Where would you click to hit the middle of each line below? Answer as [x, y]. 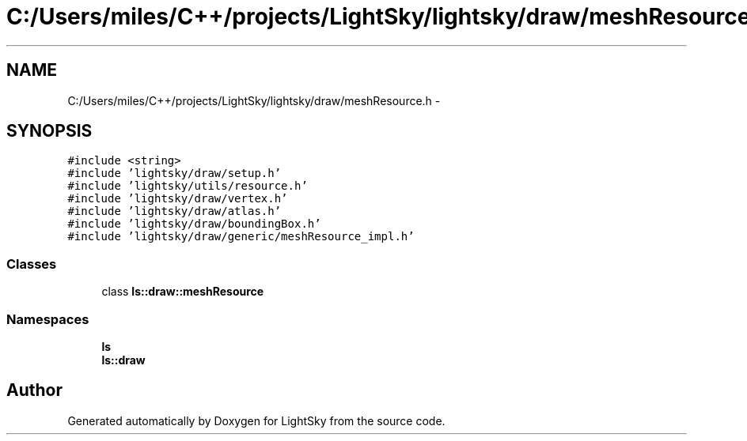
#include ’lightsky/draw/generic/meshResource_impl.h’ [241, 237]
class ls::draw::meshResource [183, 292]
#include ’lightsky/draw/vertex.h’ [178, 199]
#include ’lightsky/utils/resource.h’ [188, 186]
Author [34, 390]
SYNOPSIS [49, 131]
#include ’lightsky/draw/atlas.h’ [174, 211]
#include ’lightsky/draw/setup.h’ [174, 173]
